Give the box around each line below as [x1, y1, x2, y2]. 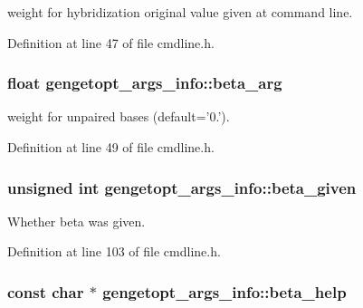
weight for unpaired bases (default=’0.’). [7, 107, 230, 126]
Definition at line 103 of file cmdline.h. [7, 242, 221, 261]
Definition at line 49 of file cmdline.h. [7, 138, 215, 156]
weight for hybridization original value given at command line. [7, 3, 353, 21]
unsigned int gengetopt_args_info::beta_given [7, 176, 357, 198]
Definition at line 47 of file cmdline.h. [7, 33, 215, 52]
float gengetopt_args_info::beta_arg [7, 72, 282, 94]
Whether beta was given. [7, 211, 146, 230]
